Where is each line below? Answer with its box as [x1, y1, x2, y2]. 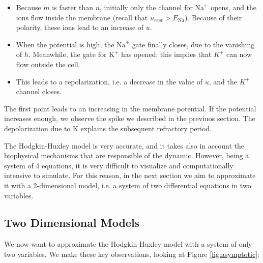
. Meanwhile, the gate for [28, 49, 107, 60]
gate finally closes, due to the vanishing [132, 39, 255, 49]
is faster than [52, 2, 93, 12]
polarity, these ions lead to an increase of [16, 22, 144, 33]
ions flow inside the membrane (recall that [16, 12, 148, 22]
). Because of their [184, 12, 242, 22]
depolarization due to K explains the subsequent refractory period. [4, 123, 212, 133]
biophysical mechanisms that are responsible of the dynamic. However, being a [4, 150, 249, 161]
